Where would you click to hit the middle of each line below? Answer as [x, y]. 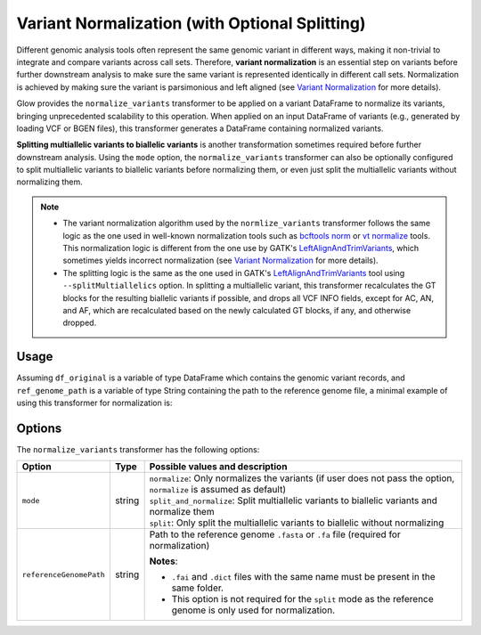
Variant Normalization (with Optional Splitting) [191, 23]
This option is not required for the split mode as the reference [302, 599]
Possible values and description [218, 467]
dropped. [80, 323]
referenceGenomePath [64, 574]
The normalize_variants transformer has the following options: [138, 449]
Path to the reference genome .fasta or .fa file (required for [275, 534]
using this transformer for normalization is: [94, 403]
